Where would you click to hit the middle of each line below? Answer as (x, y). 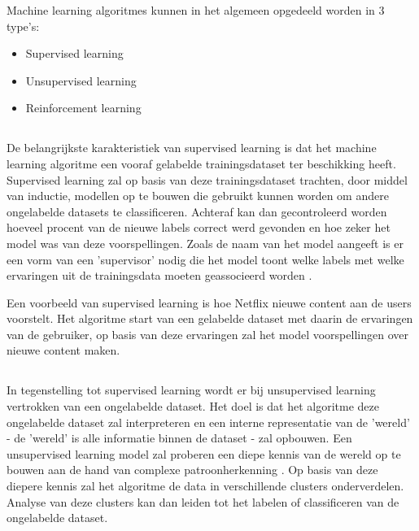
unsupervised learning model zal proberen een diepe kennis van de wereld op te (204, 453)
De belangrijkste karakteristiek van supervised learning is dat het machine (192, 148)
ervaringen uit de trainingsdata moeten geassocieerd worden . (159, 275)
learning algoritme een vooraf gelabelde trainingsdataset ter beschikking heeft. (201, 163)
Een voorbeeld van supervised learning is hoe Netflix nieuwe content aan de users (209, 302)
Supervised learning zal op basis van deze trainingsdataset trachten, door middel (207, 179)
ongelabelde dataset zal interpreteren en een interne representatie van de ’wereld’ (208, 422)
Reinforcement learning (83, 108)
